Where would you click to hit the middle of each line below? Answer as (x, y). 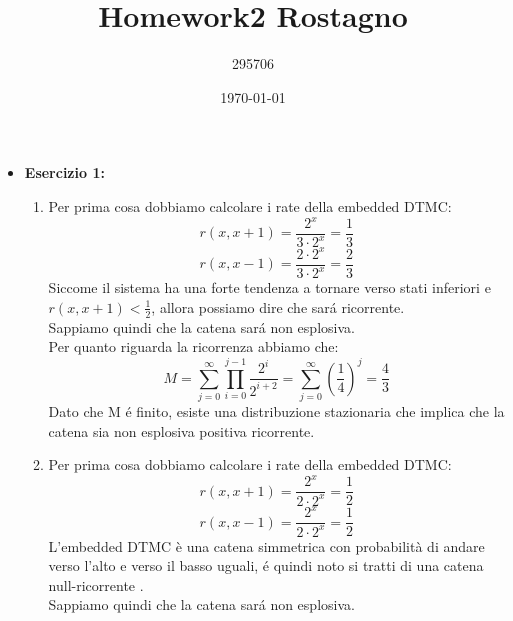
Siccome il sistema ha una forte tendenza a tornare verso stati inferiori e (269, 287)
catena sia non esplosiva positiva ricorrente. (181, 430)
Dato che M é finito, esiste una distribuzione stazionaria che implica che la (276, 411)
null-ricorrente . (96, 584)
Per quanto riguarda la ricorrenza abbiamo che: (193, 346)
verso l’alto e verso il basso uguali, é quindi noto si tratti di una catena (266, 565)
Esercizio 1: (64, 172)
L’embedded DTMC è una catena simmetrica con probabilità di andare (266, 545)
